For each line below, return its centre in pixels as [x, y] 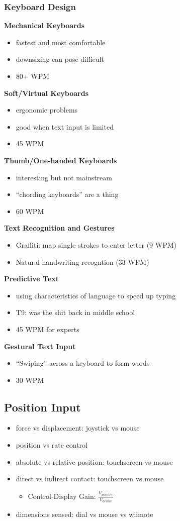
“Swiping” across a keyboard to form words [83, 363]
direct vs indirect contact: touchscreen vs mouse [90, 479]
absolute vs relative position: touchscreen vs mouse [94, 461]
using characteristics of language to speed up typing [96, 295]
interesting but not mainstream [64, 177]
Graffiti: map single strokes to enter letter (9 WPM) [96, 244]
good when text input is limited [65, 126]
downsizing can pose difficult [60, 59]
